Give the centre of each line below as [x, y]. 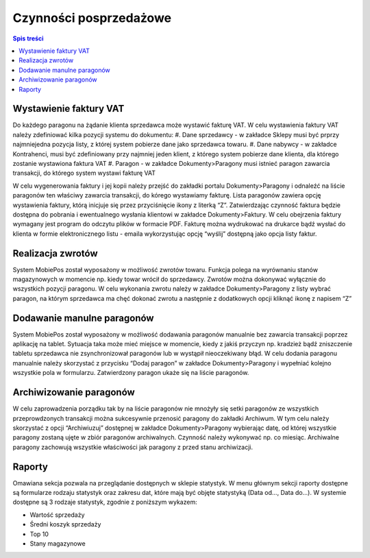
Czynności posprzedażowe [92, 18]
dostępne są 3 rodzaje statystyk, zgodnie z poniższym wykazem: [105, 502]
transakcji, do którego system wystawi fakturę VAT [84, 173]
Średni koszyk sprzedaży [65, 524]
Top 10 [39, 534]
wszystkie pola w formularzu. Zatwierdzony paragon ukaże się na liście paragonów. [131, 373]
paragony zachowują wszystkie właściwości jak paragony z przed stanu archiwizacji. [133, 447]
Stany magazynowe [58, 543]
